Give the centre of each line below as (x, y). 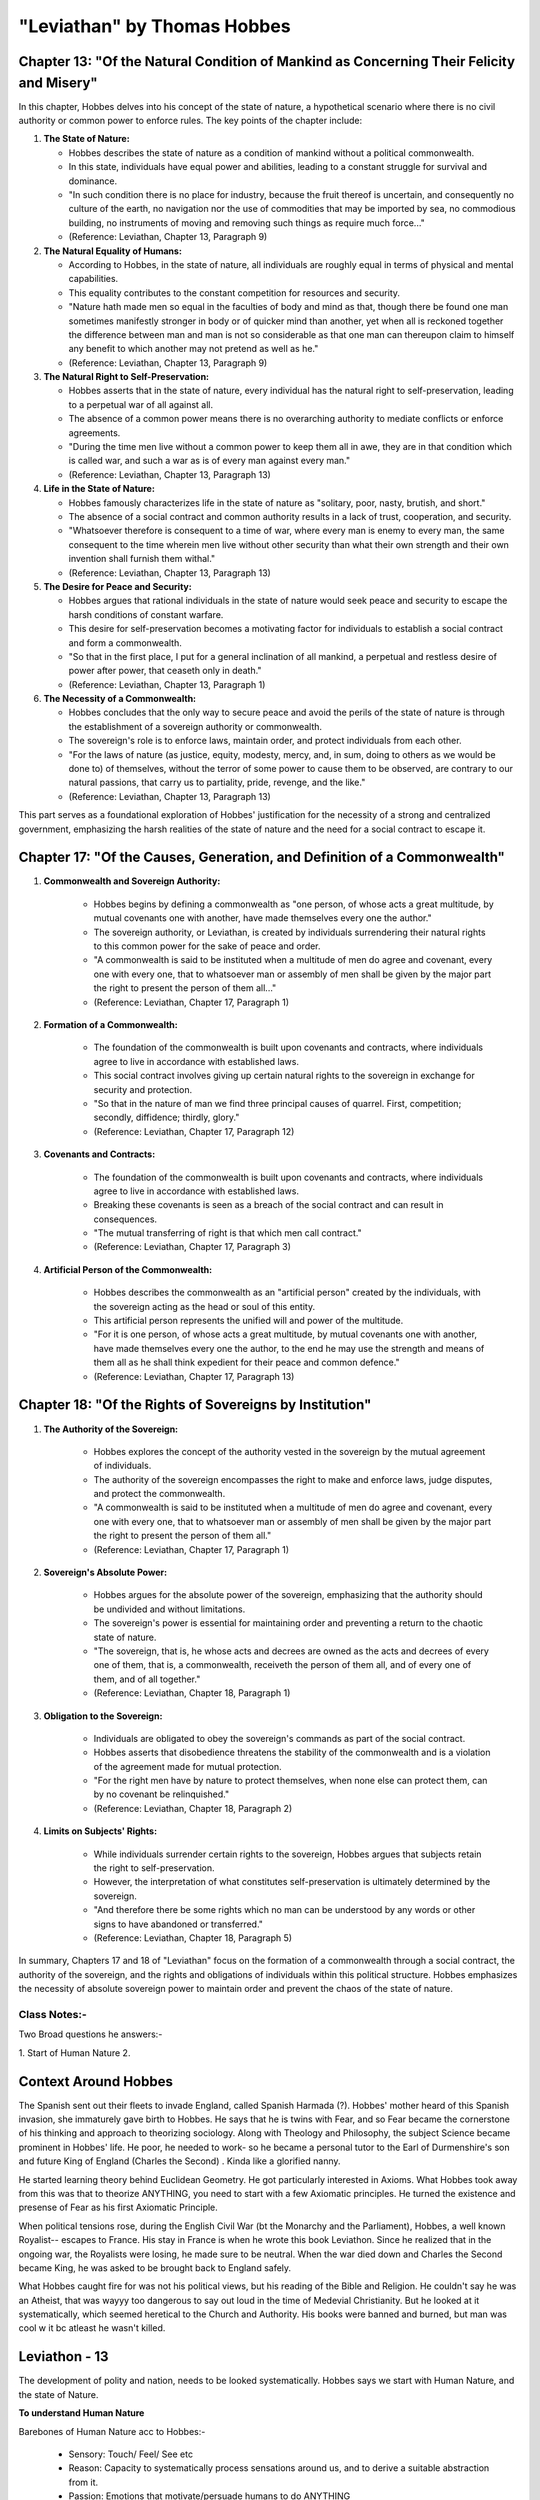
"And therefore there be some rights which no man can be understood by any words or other (284, 1910)
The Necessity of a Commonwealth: (120, 699)
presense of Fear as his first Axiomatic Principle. (118, 2207)
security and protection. (143, 1089)
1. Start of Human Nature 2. (74, 2052)
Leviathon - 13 (63, 2356)
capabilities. (93, 279)
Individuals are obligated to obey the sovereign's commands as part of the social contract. (279, 1738)
